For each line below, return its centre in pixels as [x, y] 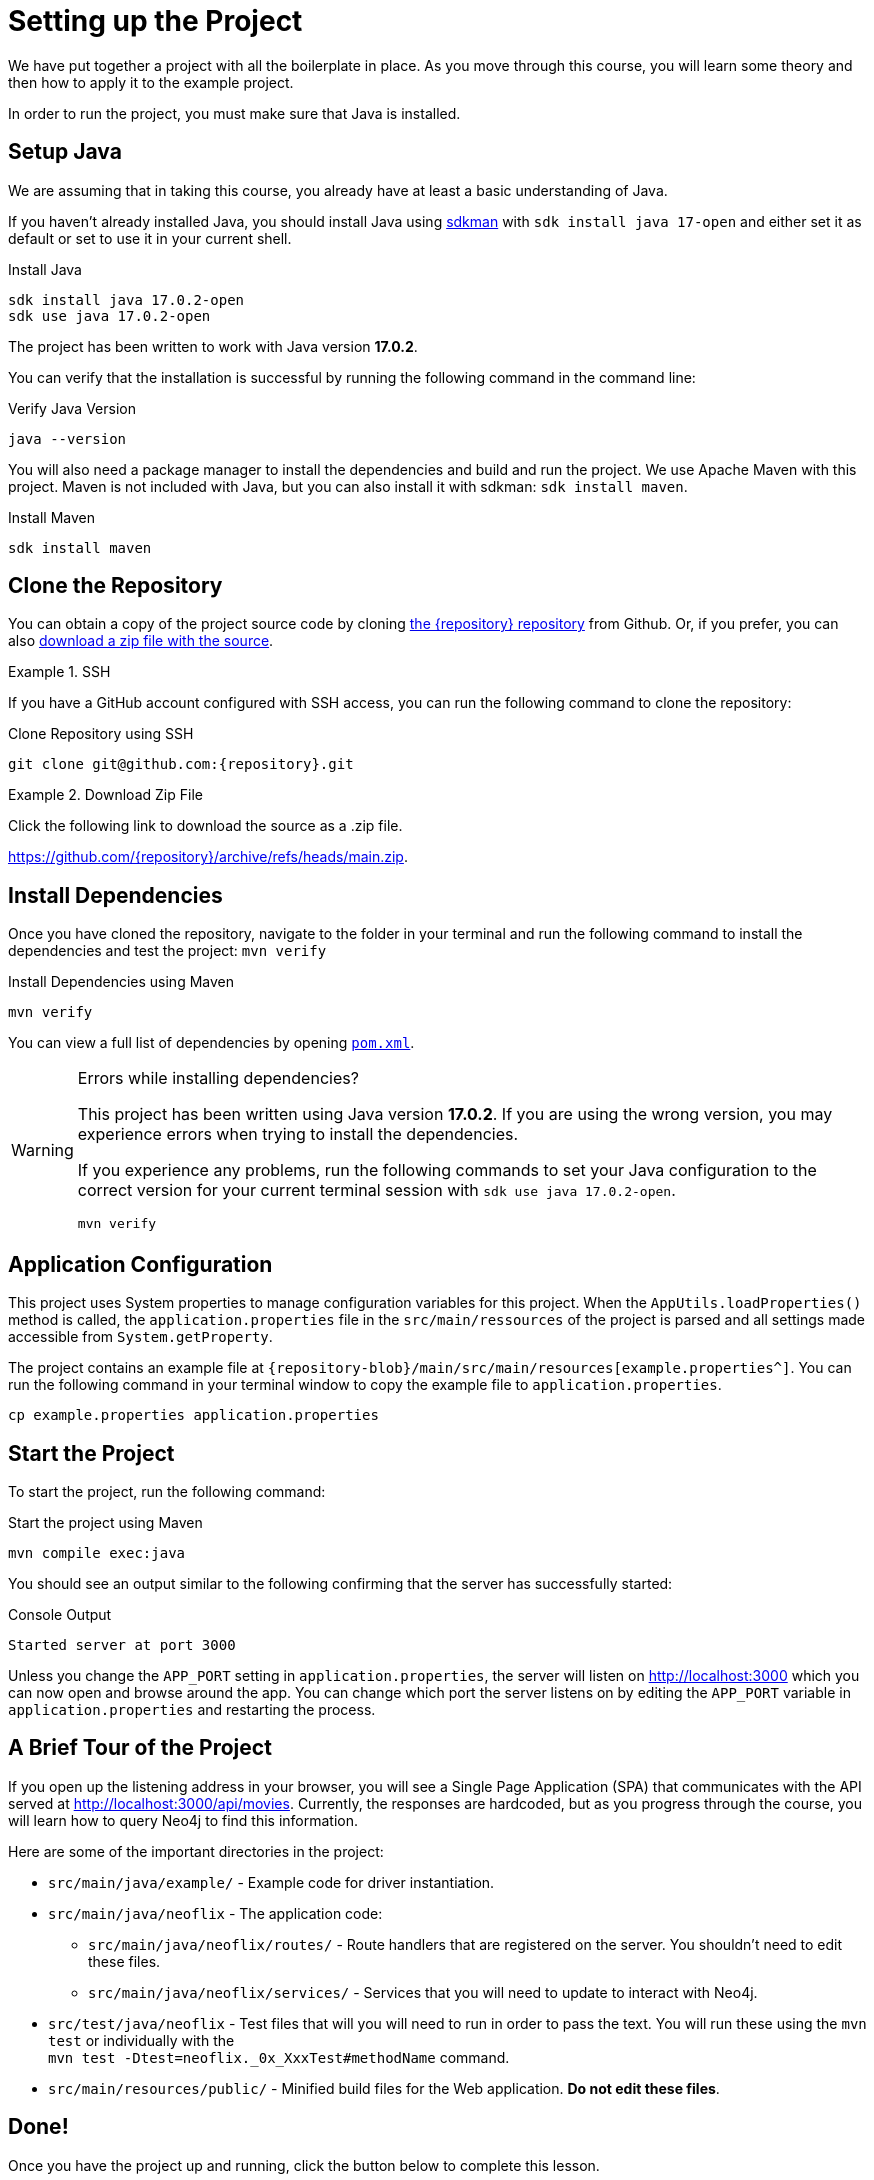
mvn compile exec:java [97, 1552]
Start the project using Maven [105, 1522]
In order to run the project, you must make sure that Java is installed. [234, 113]
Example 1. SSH [59, 672]
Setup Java [65, 152]
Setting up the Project [155, 21]
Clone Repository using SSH [101, 734]
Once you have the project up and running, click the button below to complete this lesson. [304, 2165]
